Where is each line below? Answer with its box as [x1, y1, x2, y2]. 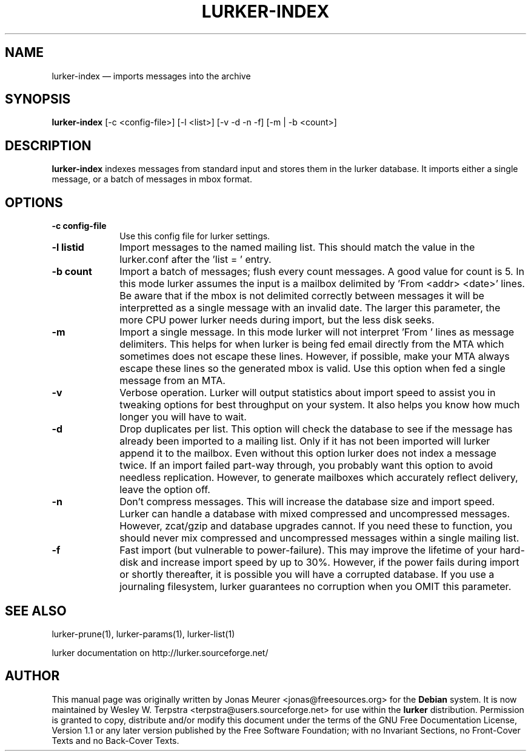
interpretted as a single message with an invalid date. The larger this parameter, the [119, 302, 501, 314]
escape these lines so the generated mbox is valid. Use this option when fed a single [119, 362, 506, 375]
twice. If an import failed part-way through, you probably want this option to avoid [119, 459, 493, 472]
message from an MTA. [119, 374, 225, 387]
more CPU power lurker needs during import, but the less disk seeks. [119, 314, 435, 327]
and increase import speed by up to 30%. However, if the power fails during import [141, 556, 519, 569]
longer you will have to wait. [119, 411, 247, 423]
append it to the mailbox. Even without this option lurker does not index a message [119, 447, 496, 460]
